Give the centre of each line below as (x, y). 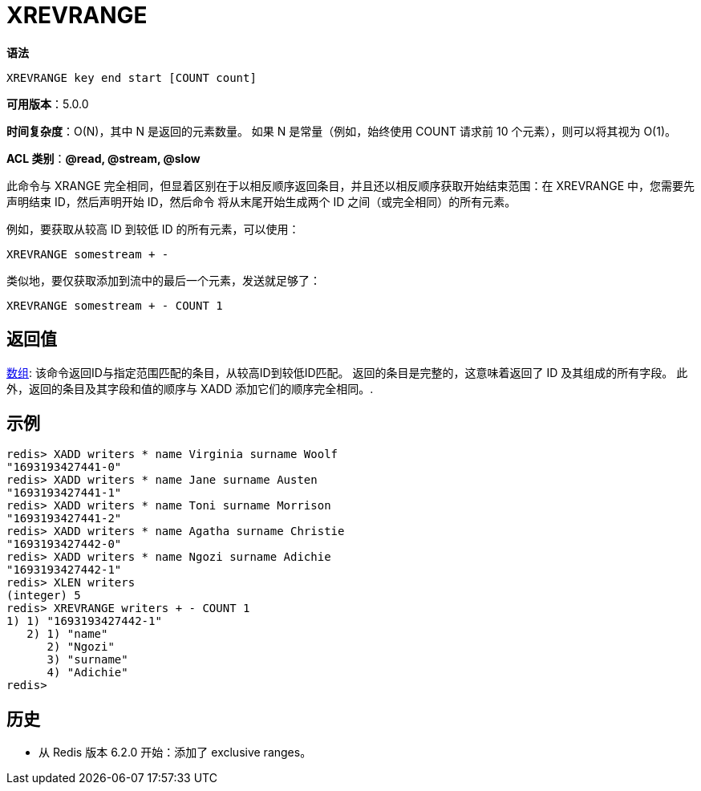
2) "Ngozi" (81, 647)
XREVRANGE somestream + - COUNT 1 (115, 305)
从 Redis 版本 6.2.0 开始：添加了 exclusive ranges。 (175, 752)
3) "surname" (87, 660)
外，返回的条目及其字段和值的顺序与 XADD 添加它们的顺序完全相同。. (190, 388)
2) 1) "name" (67, 634)
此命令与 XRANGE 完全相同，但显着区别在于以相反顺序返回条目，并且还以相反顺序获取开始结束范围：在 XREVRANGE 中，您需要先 (351, 185)
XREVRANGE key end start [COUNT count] (132, 77)
